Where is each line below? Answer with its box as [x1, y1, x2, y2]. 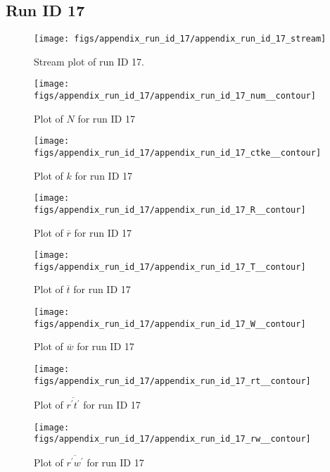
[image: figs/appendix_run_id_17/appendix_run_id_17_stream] [34, 34, 326, 44]
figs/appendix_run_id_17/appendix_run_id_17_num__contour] [34, 91, 316, 101]
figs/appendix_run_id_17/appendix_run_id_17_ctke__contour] [34, 148, 322, 159]
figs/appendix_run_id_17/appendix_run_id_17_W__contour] [34, 318, 306, 329]
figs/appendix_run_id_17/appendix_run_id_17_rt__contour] [34, 375, 311, 386]
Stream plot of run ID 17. [34, 54, 145, 68]
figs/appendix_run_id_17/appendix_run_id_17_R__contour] [34, 204, 306, 215]
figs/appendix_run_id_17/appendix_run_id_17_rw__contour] [34, 434, 311, 445]
